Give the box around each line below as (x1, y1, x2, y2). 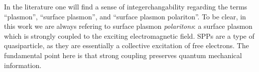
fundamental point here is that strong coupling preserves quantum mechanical (4, 50, 242, 60)
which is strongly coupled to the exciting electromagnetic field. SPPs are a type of (4, 30, 255, 41)
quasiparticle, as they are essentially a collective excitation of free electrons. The (4, 40, 249, 51)
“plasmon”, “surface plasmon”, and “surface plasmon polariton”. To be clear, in (4, 11, 246, 21)
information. (4, 60, 42, 70)
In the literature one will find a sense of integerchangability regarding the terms (4, 1, 248, 11)
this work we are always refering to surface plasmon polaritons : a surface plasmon (4, 21, 253, 31)
